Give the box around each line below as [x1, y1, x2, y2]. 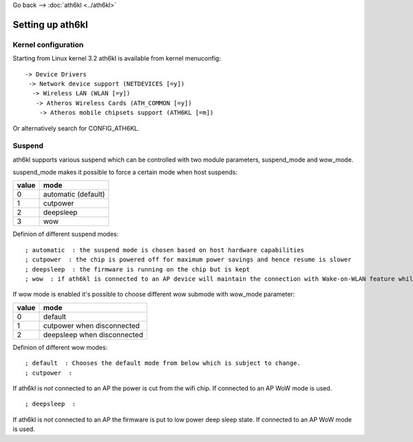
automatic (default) [43, 190, 105, 199]
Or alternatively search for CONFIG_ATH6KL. [12, 124, 140, 132]
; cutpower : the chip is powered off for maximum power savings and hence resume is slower [25, 256, 352, 264]
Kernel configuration [12, 40, 84, 49]
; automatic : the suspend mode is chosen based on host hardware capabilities [25, 246, 305, 254]
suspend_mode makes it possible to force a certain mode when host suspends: [12, 168, 237, 177]
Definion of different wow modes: [12, 343, 108, 351]
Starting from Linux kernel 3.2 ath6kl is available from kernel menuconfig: [12, 54, 222, 63]
